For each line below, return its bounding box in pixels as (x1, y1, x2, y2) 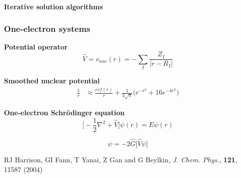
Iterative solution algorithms (4, 1, 103, 11)
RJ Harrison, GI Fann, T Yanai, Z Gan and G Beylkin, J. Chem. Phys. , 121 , (4, 154, 238, 164)
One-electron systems (4, 22, 90, 34)
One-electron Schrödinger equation (4, 107, 125, 118)
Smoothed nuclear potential (4, 76, 100, 86)
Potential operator (4, 41, 68, 51)
